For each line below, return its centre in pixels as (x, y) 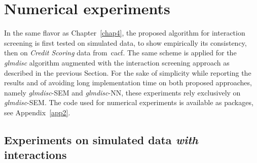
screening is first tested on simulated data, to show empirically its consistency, (125, 42)
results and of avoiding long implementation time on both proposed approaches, (128, 83)
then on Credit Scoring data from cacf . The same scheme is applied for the (120, 53)
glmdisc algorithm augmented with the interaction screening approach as (117, 62)
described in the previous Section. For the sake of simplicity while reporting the (128, 72)
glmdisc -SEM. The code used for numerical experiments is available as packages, (129, 102)
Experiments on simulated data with (101, 139)
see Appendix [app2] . (37, 112)
